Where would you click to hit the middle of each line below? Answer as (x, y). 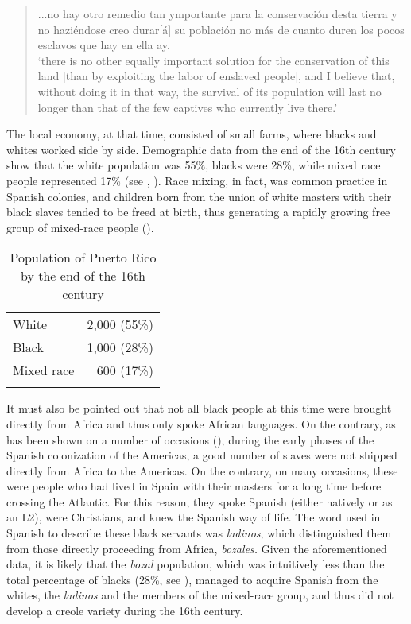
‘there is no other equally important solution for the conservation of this (213, 60)
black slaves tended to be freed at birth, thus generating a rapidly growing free (198, 212)
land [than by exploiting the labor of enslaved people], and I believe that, (216, 76)
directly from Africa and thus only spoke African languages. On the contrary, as (201, 423)
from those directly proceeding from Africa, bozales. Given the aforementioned (197, 548)
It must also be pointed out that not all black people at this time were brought (199, 408)
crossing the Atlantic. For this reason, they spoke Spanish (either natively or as (200, 501)
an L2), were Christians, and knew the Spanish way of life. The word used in (194, 517)
